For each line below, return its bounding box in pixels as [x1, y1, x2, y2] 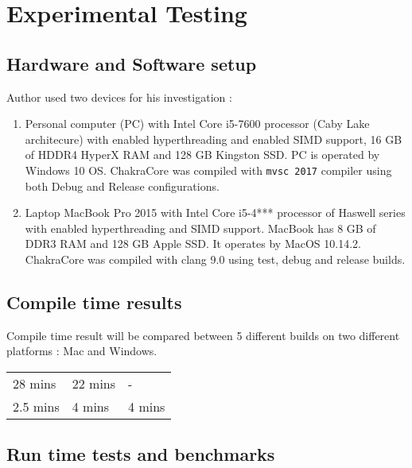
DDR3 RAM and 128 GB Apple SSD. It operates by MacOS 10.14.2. [25, 235, 361, 252]
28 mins [13, 373, 56, 393]
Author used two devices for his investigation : [6, 88, 232, 105]
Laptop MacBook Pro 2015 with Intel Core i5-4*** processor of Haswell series [25, 204, 406, 221]
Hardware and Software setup [6, 51, 257, 75]
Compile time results [6, 289, 182, 314]
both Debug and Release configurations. [25, 177, 220, 194]
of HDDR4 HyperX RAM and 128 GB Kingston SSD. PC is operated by [25, 146, 380, 163]
